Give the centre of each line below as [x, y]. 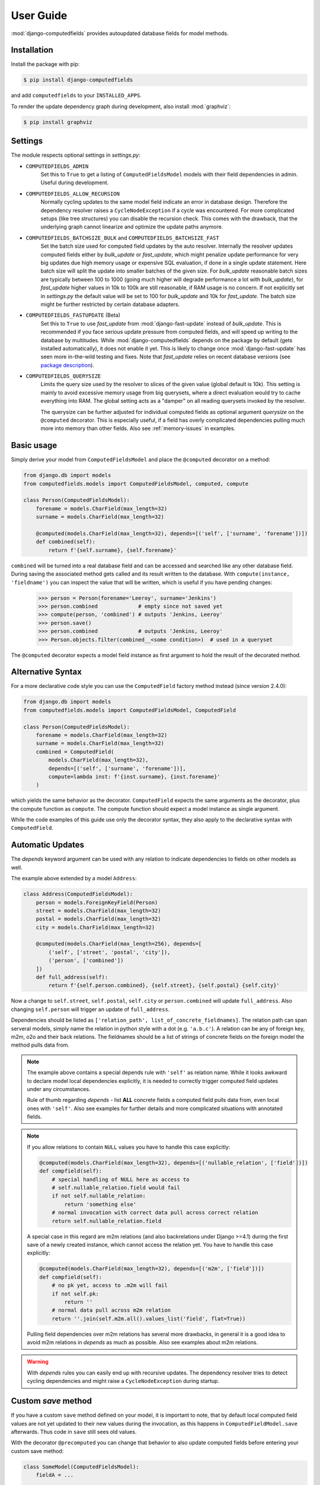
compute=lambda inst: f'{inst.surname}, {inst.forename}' [134, 776]
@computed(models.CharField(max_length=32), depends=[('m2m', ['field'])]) [152, 1269]
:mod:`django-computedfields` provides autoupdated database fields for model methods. [120, 33]
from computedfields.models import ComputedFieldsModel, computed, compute [136, 484]
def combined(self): [66, 542]
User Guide [39, 15]
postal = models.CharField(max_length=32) [98, 919]
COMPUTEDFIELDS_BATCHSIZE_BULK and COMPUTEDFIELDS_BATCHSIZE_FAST [122, 238]
